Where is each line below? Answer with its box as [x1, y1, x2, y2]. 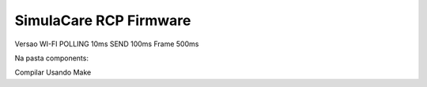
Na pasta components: [14, 53, 89, 63]
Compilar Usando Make [14, 67, 92, 78]
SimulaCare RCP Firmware [14, 12, 191, 29]
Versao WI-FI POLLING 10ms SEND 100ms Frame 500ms [14, 39, 199, 49]
